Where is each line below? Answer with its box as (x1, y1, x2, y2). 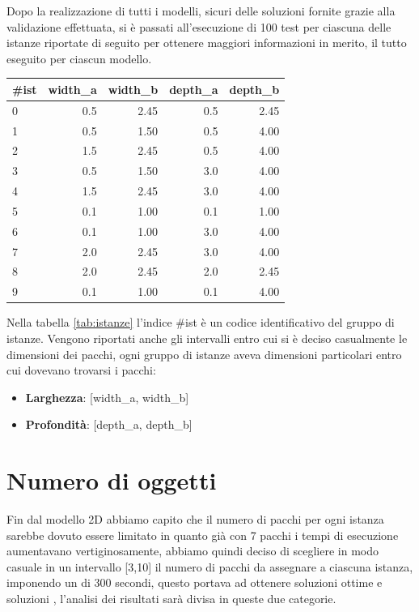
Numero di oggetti (6, 464, 217, 497)
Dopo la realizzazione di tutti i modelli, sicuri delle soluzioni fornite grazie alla (6, 2, 396, 19)
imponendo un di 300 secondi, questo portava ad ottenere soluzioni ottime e (6, 574, 383, 591)
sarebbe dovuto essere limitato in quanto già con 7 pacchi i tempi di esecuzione (6, 526, 399, 543)
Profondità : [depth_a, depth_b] (25, 416, 193, 433)
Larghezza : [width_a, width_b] (25, 388, 189, 405)
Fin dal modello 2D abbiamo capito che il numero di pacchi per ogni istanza (6, 511, 384, 528)
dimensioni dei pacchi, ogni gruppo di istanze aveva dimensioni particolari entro (6, 345, 402, 362)
